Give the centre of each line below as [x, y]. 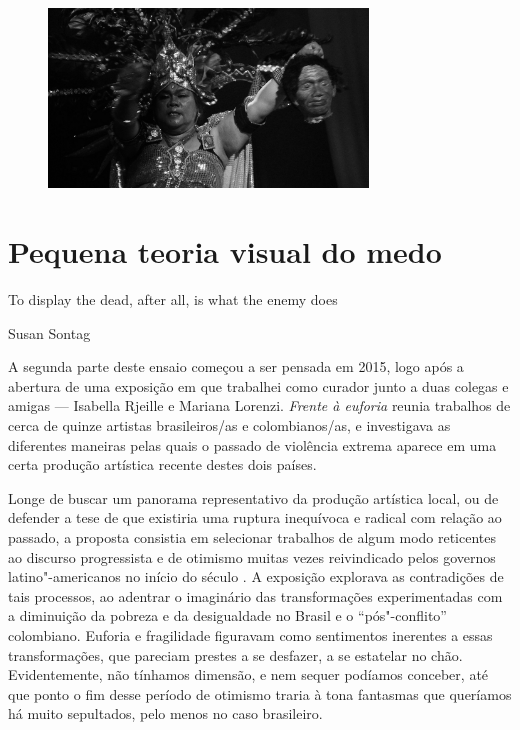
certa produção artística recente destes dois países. [162, 464]
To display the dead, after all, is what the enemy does [173, 299]
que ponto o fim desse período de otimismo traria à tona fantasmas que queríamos [260, 693]
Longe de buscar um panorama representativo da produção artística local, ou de [253, 497]
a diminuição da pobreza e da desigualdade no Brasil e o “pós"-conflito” [227, 615]
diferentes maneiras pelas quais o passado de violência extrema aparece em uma [252, 444]
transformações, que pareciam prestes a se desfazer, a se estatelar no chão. [235, 654]
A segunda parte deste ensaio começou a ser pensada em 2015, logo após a [236, 366]
